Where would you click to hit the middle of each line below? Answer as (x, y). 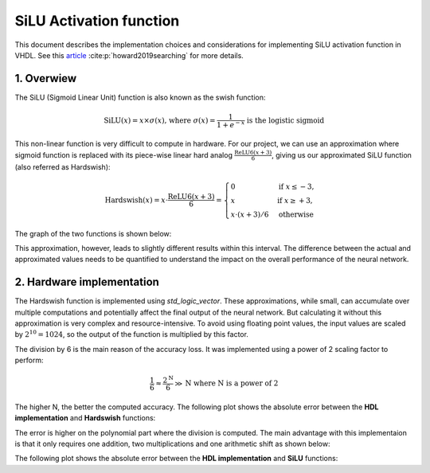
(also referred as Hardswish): (63, 166)
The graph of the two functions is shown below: (93, 233)
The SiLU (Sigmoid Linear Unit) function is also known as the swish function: (140, 97)
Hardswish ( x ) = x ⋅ (137, 200)
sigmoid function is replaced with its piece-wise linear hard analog (123, 154)
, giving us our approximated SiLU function (341, 154)
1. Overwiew (46, 78)
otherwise (296, 214)
